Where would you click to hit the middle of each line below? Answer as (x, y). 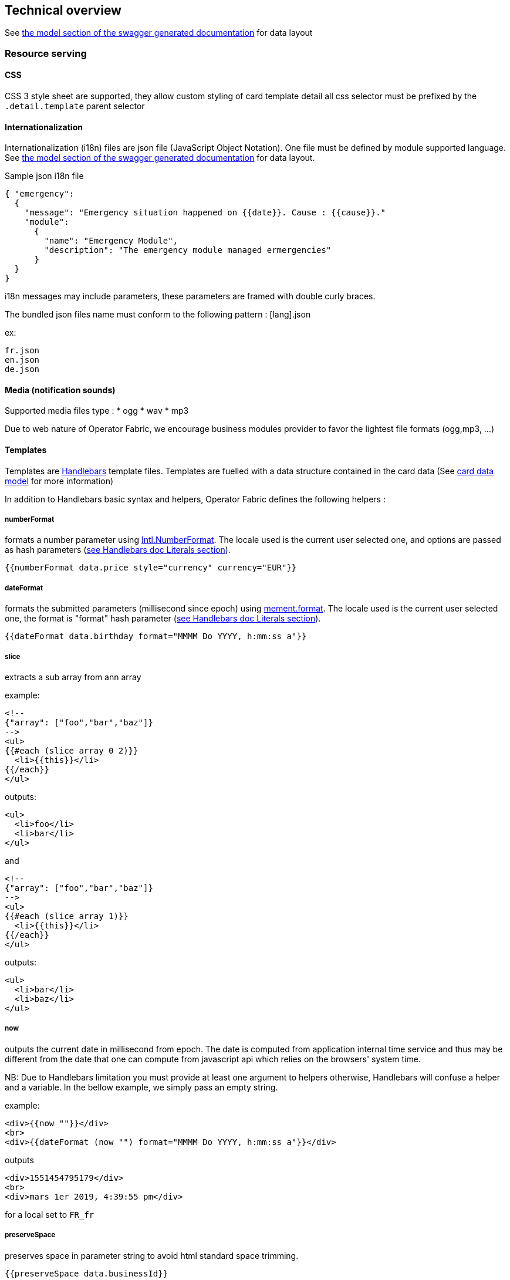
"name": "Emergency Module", (111, 241)
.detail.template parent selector (75, 106)
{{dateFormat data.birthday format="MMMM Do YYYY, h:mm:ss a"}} (156, 636)
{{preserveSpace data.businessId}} (87, 1273)
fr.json (22, 351)
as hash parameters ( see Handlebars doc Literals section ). (118, 550)
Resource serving (46, 53)
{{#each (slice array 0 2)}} (72, 751)
